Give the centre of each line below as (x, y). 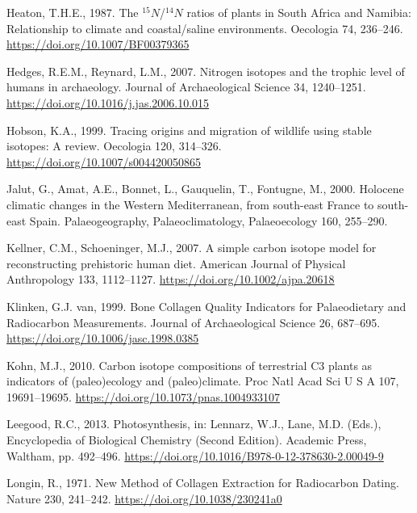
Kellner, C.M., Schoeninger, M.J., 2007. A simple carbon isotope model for (192, 248)
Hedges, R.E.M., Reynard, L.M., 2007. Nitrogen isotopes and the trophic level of (206, 71)
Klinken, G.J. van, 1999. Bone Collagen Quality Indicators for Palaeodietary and (206, 306)
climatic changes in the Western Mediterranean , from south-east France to (190, 204)
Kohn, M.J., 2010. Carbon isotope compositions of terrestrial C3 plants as (190, 365)
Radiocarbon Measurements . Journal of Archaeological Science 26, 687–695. (194, 322)
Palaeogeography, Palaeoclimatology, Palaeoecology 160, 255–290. (226, 220)
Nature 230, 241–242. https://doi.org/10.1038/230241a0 (144, 498)
